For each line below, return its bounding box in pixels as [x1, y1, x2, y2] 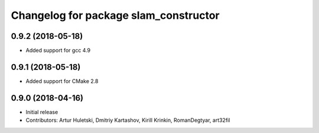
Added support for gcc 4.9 [25, 47, 91, 54]
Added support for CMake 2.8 [25, 77, 99, 85]
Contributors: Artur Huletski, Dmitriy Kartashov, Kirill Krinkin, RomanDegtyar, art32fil [25, 117, 230, 124]
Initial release [25, 108, 58, 115]
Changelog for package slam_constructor [11, 9, 220, 22]
